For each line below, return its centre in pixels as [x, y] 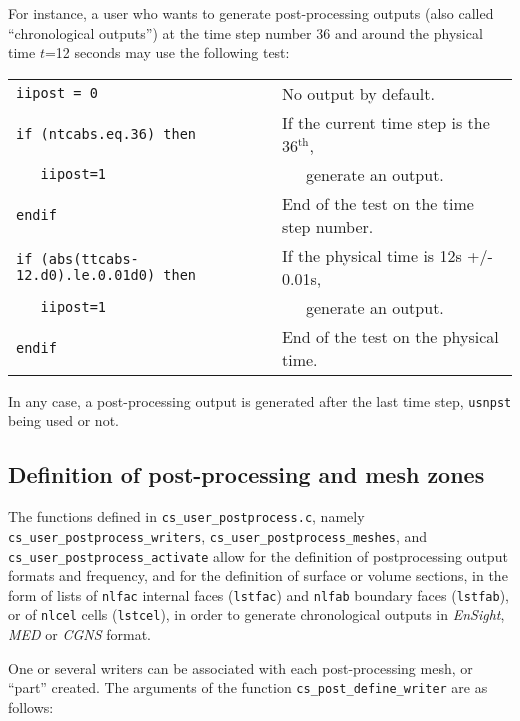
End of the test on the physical [390, 336]
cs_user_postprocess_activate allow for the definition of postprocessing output [258, 555]
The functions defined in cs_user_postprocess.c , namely [186, 516]
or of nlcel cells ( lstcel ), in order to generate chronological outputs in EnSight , [256, 614]
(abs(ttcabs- [89, 258]
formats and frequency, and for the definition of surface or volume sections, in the [258, 575]
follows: [31, 706]
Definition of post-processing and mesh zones [246, 474]
